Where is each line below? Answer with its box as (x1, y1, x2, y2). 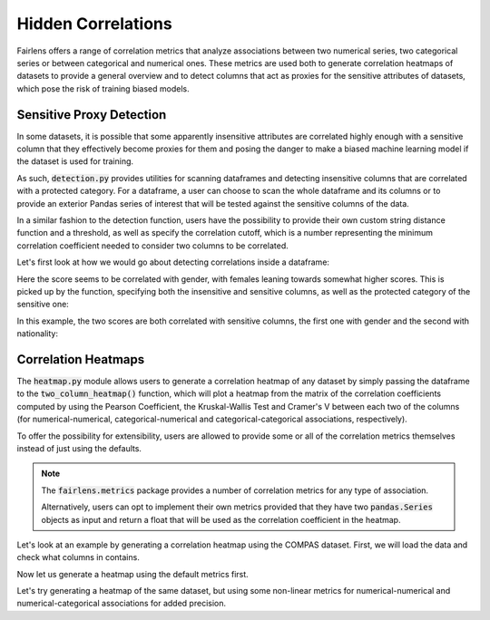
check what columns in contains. (16, 552, 140, 563)
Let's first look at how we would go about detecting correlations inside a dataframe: (16, 257, 330, 267)
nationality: (16, 328, 59, 339)
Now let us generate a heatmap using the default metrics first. (16, 568, 249, 579)
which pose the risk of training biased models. (16, 82, 190, 94)
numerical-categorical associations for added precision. (16, 598, 227, 609)
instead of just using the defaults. (16, 442, 142, 453)
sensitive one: (16, 299, 70, 310)
